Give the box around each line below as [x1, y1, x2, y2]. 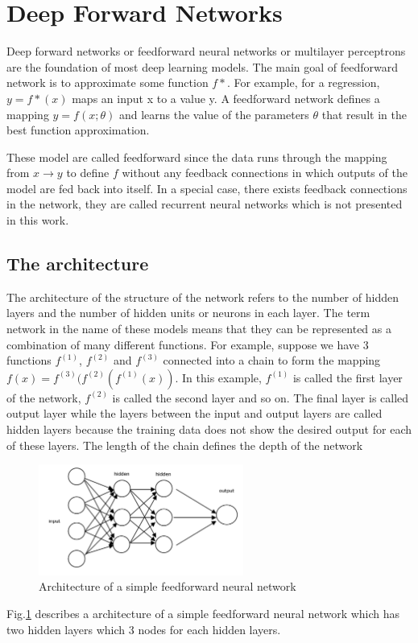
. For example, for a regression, [226, 74, 380, 91]
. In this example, [175, 369, 262, 385]
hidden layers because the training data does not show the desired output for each [6, 421, 412, 438]
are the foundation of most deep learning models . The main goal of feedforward [6, 58, 399, 75]
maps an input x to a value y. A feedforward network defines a [72, 89, 380, 106]
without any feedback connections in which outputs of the [122, 164, 408, 181]
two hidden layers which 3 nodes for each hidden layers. [6, 620, 281, 637]
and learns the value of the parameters [118, 105, 309, 122]
